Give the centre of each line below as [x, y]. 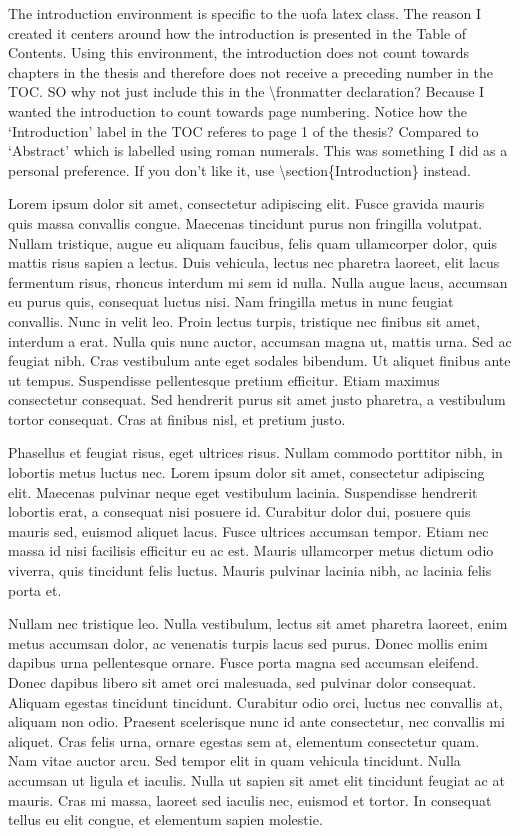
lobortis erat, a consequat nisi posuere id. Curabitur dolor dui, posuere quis [239, 511]
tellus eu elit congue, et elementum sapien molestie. [165, 819]
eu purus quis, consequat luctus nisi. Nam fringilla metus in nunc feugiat [231, 301]
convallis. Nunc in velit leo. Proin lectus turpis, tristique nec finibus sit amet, [244, 320]
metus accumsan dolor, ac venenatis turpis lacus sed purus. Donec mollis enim [248, 642]
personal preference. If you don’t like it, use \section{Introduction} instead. [239, 169]
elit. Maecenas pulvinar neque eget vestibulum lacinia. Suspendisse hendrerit [243, 491]
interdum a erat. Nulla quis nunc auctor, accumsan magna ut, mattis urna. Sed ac [260, 340]
